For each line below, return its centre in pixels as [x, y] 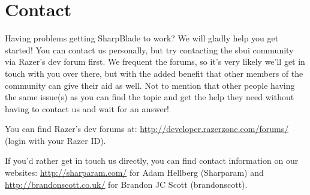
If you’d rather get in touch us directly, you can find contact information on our [152, 160]
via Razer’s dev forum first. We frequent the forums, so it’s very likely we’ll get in [155, 61]
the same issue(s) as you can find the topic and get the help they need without [150, 97]
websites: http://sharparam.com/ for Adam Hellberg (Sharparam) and [134, 172]
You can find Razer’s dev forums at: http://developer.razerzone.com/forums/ [147, 129]
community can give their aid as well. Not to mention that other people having [150, 85]
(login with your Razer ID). [55, 140]
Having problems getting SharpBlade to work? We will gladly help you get [142, 38]
